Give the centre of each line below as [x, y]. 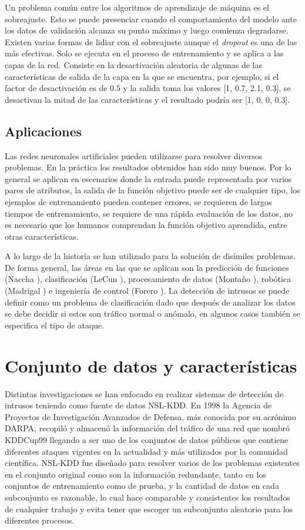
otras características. [42, 236]
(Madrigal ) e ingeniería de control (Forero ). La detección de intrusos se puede [147, 291]
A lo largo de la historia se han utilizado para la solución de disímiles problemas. [150, 256]
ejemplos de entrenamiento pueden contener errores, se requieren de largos [138, 201]
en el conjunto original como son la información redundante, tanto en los [135, 474]
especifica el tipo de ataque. [55, 325]
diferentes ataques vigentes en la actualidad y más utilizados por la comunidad [146, 451]
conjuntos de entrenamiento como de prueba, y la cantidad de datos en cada [142, 486]
